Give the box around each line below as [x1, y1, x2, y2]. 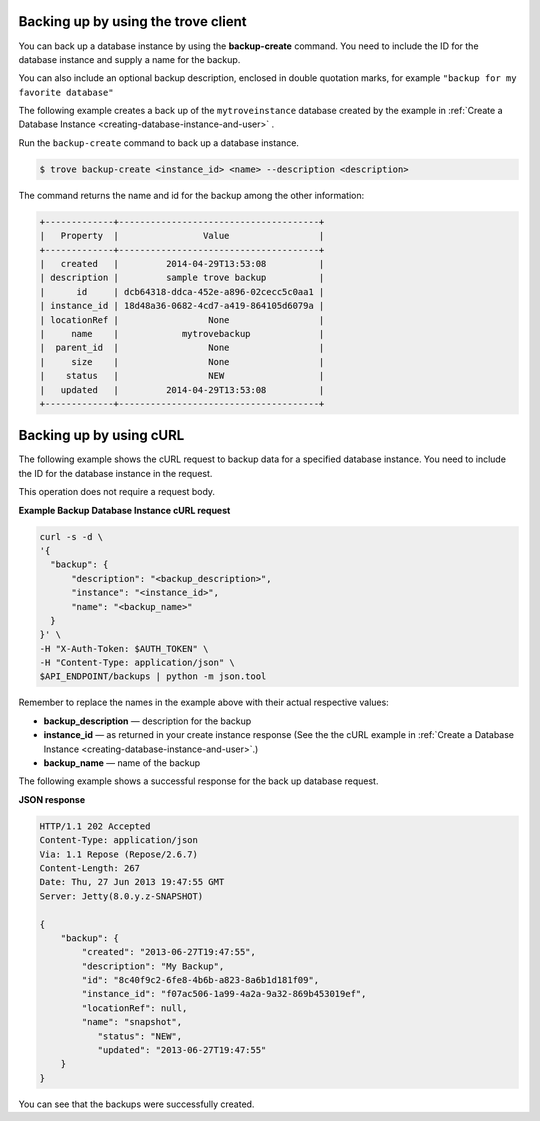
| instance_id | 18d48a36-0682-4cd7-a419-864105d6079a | [39, 300, 325, 312]
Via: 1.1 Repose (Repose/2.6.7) [39, 848, 199, 860]
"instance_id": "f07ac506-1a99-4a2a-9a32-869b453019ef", [81, 988, 367, 1000]
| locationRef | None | [39, 314, 325, 325]
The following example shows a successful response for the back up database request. [18, 775, 379, 787]
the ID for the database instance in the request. [18, 467, 213, 479]
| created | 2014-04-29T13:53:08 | [39, 258, 325, 269]
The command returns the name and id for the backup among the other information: [18, 189, 365, 201]
